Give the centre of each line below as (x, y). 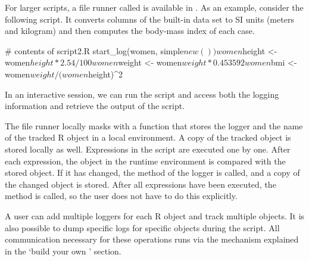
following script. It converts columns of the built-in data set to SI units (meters (149, 19)
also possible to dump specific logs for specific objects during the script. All (142, 227)
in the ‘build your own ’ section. (63, 251)
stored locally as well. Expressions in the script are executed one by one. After (148, 149)
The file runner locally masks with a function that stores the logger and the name (154, 125)
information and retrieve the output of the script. (95, 106)
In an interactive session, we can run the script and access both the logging (142, 94)
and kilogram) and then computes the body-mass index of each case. (130, 31)
